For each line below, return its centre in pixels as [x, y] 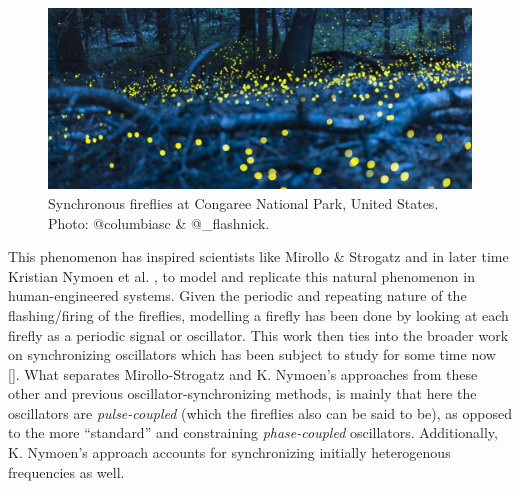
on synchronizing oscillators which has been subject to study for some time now [252, 354]
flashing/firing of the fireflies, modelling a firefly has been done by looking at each [258, 314]
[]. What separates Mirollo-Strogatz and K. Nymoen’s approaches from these [243, 373]
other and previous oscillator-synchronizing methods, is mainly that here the [242, 393]
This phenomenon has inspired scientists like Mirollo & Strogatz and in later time [258, 256]
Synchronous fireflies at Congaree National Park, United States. [243, 202]
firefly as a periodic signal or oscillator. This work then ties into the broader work [258, 334]
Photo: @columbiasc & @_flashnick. [159, 222]
